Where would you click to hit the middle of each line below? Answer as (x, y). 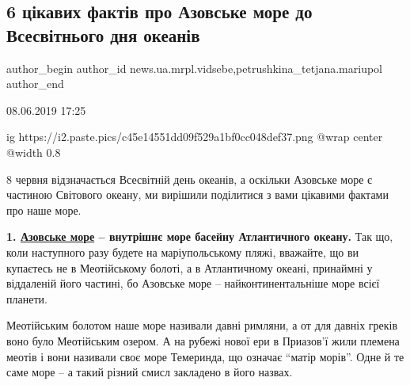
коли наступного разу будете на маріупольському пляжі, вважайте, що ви (183, 252)
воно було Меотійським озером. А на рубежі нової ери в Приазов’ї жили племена (203, 340)
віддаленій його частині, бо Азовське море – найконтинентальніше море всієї (193, 283)
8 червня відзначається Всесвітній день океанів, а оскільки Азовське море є (190, 179)
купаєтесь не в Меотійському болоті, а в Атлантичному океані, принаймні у (190, 267)
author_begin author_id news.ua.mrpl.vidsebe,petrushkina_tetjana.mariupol (195, 68)
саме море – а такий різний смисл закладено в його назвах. (150, 372)
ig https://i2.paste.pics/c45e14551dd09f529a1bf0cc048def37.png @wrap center (195, 137)
